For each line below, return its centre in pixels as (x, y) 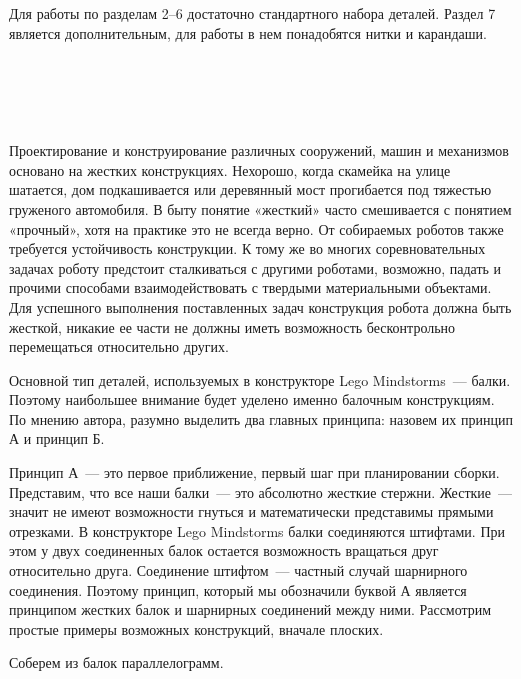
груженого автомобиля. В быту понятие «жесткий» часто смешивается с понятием (260, 208)
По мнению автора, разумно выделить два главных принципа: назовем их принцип (261, 418)
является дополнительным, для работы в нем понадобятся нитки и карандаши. (248, 32)
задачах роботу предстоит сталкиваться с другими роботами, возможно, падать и (255, 267)
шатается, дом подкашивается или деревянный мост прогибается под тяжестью (250, 189)
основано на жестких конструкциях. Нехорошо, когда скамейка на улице (230, 169)
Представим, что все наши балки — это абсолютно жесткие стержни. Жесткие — (261, 491)
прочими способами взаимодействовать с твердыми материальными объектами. (250, 287)
